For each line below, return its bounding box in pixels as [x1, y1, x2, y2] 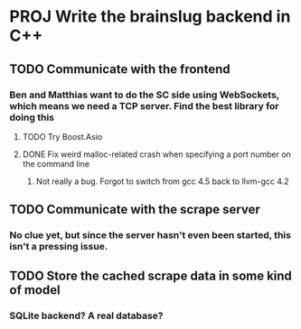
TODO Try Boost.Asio [22, 131, 103, 142]
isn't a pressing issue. [9, 241, 108, 253]
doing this [9, 111, 54, 123]
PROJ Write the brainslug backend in [9, 6, 291, 27]
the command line [22, 158, 90, 169]
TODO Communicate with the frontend [9, 61, 230, 77]
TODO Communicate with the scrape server [9, 202, 260, 217]
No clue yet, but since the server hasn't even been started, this [9, 229, 292, 242]
